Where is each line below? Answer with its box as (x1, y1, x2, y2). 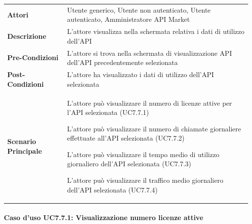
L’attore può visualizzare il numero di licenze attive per (67, 97, 232, 108)
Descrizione (7, 31, 47, 41)
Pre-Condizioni (7, 52, 59, 63)
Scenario (7, 136, 36, 146)
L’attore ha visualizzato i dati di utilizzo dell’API (67, 69, 214, 80)
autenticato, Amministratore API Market (67, 14, 190, 24)
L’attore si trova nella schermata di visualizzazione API (67, 48, 232, 58)
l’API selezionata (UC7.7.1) (67, 107, 149, 117)
